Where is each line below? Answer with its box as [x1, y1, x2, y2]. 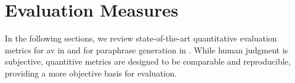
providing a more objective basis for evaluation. [5, 66, 177, 79]
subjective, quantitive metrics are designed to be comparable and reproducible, [5, 55, 291, 68]
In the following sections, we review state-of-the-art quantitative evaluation [5, 32, 277, 44]
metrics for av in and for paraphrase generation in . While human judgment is [5, 43, 288, 56]
